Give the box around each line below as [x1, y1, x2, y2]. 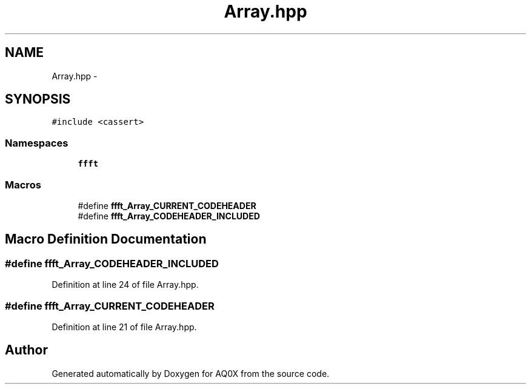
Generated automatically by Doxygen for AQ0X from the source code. [52, 368, 330, 379]
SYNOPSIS [5, 91, 71, 107]
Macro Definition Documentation [5, 231, 207, 247]
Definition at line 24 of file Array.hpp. [52, 279, 199, 290]
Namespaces [5, 136, 68, 149]
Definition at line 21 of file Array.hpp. [52, 321, 197, 332]
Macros [5, 178, 41, 191]
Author [5, 342, 48, 358]
